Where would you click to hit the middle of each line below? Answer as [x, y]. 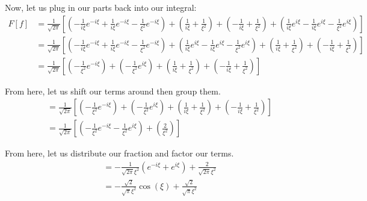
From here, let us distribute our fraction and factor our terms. [119, 153]
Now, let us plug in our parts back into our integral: [101, 7]
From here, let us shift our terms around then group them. [113, 91]
